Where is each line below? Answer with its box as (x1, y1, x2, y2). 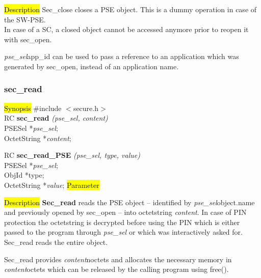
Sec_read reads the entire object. (4, 236, 108, 247)
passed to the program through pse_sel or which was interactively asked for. (4, 227, 243, 237)
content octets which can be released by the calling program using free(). (4, 264, 229, 274)
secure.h (73, 102, 99, 113)
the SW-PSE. (4, 14, 46, 24)
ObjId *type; (4, 170, 44, 180)
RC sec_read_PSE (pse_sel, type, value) (4, 150, 140, 160)
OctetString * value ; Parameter (4, 179, 99, 190)
